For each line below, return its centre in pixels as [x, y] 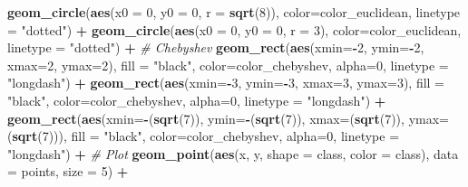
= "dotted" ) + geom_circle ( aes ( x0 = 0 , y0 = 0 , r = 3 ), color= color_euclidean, [234, 29]
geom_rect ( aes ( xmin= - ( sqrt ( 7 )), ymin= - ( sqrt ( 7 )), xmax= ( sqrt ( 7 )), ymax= [228, 118]
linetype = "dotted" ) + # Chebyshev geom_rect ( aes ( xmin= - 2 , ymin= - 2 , [216, 47]
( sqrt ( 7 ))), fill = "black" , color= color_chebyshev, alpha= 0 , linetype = [204, 136]
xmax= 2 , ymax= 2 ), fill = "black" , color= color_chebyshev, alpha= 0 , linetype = [228, 65]
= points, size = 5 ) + [68, 171]
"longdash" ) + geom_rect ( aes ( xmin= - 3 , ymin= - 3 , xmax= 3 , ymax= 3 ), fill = [226, 83]
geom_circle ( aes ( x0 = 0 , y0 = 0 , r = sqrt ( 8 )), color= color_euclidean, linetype [234, 12]
